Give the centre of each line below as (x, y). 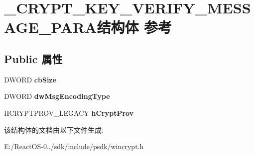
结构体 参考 (134, 27)
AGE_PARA (51, 27)
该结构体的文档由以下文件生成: (54, 129)
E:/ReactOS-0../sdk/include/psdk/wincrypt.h (74, 146)
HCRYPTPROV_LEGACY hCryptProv (69, 113)
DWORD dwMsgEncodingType (57, 96)
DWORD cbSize (30, 79)
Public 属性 (33, 58)
